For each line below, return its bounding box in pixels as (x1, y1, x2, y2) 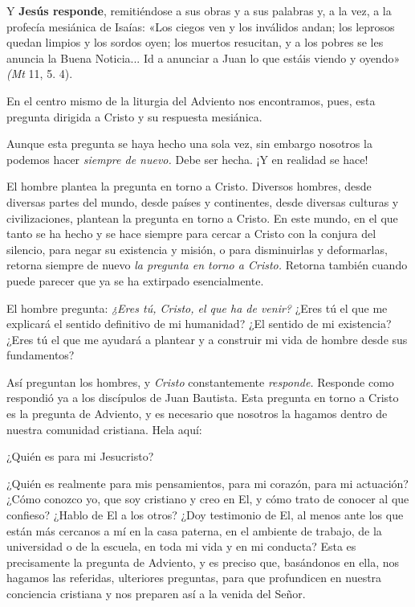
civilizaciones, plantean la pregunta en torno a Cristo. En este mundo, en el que (6, 209, 398, 226)
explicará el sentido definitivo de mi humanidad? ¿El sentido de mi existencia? (6, 315, 392, 332)
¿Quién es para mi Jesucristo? (6, 448, 154, 465)
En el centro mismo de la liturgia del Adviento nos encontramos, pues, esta (6, 92, 376, 109)
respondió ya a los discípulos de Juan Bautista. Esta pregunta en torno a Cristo (6, 389, 399, 406)
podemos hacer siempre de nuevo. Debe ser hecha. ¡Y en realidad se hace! (6, 150, 368, 167)
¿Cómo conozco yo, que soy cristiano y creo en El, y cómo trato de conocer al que (6, 490, 409, 507)
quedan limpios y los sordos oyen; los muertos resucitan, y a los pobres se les (6, 34, 384, 51)
